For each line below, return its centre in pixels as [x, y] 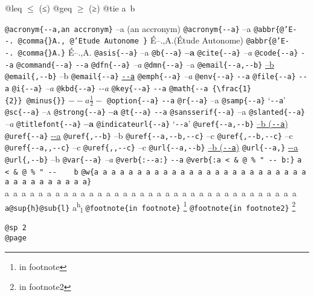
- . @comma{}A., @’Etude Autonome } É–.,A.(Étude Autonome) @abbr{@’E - [147, 40]
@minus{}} [46, 101]
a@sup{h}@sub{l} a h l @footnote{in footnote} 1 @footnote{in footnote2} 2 [150, 207]
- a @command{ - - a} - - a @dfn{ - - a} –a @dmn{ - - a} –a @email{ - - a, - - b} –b [139, 64]
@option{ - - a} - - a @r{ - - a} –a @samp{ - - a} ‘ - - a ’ [196, 99]
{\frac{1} [232, 88]
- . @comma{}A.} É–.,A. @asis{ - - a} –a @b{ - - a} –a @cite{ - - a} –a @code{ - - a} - [155, 52]
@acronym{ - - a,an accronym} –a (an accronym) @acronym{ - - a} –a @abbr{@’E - [151, 28]
